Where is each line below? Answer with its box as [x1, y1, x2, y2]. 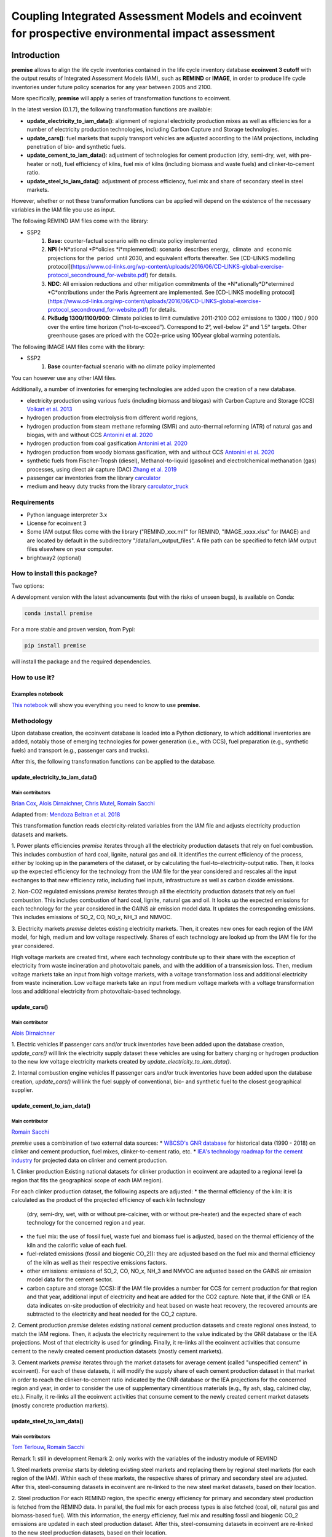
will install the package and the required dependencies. [11, 658, 152, 665]
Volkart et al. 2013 [26, 405, 73, 413]
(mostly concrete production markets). [11, 1402, 109, 1409]
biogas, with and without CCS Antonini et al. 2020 [26, 431, 153, 439]
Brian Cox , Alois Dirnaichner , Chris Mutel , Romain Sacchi [11, 799, 155, 807]
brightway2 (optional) [26, 554, 82, 561]
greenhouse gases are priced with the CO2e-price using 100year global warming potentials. [47, 332, 281, 339]
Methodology [11, 716, 53, 725]
